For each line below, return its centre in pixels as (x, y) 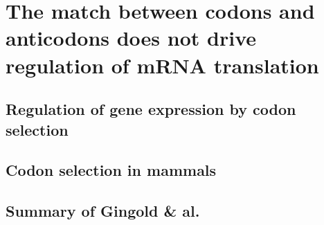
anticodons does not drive (131, 38)
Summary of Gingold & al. (103, 211)
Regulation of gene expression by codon (151, 109)
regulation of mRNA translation (162, 65)
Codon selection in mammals (111, 170)
